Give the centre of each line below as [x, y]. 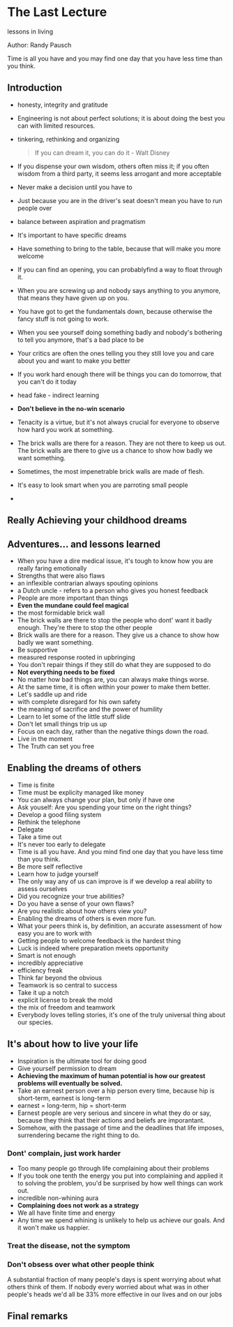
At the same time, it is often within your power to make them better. [114, 687]
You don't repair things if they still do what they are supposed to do [114, 664]
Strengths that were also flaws [61, 576]
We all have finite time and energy [66, 1213]
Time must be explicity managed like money [81, 792]
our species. [35, 1022]
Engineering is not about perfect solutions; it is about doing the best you [121, 118]
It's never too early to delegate [61, 844]
